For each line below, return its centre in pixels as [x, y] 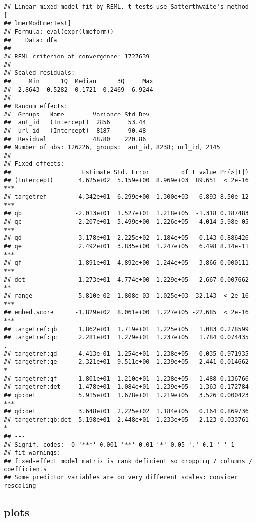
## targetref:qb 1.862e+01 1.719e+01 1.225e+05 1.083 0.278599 [126, 329]
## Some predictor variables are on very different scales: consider [121, 478]
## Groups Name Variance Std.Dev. [78, 114]
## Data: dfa [31, 40]
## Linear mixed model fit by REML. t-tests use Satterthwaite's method [126, 7]
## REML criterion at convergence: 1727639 [77, 56]
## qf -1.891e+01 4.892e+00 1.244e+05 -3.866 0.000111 [126, 263]
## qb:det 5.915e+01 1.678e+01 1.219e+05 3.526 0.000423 [126, 395]
